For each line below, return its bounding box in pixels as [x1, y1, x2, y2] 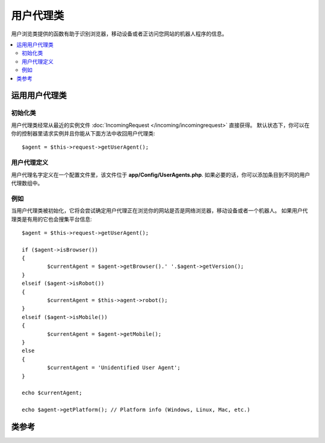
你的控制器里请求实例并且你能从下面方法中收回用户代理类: [11, 130, 156, 137]
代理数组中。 [11, 179, 43, 187]
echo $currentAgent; [22, 389, 82, 397]
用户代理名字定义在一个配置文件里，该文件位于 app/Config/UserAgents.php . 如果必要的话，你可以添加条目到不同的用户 [11, 171, 311, 178]
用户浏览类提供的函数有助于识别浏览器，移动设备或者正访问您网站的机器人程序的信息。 [11, 30, 227, 37]
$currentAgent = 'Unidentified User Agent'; [47, 364, 181, 371]
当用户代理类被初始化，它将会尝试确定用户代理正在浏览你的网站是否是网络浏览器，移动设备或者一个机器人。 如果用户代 [11, 207, 308, 214]
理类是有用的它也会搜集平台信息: [11, 215, 93, 223]
